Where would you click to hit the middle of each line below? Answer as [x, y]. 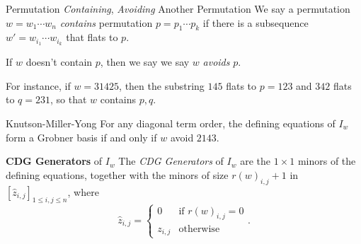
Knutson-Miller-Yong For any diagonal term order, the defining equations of [171, 123]
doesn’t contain [59, 62]
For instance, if [38, 85]
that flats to [92, 37]
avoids [216, 62]
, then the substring [162, 85]
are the [256, 161]
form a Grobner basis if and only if [81, 137]
